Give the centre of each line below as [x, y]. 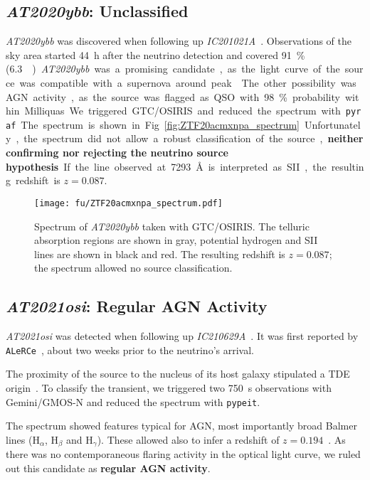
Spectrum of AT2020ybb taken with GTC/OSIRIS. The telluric [172, 226]
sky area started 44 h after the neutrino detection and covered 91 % [155, 54]
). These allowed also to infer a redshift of [188, 439]
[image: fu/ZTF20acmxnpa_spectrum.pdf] [128, 203]
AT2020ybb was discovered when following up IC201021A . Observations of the [179, 41]
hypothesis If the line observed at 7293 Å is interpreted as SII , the [166, 166]
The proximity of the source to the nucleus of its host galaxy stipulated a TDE [178, 374]
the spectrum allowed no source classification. [133, 268]
